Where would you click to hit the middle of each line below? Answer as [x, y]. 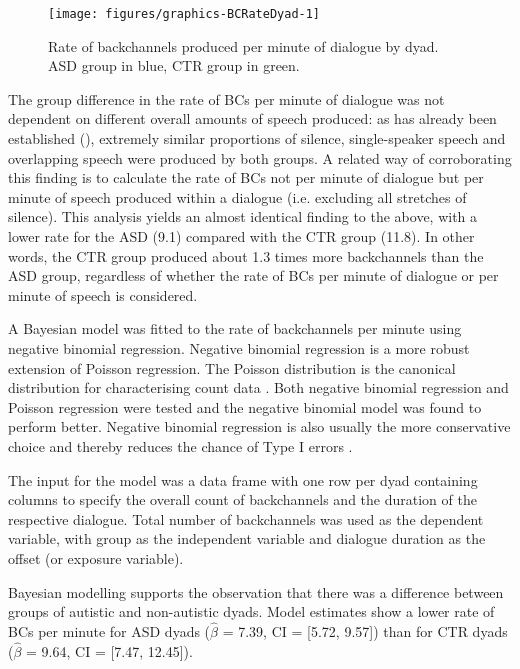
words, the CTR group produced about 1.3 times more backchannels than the [246, 255]
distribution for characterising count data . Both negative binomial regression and [258, 387]
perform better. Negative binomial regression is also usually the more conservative [259, 426]
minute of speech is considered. [103, 294]
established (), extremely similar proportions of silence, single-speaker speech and [257, 138]
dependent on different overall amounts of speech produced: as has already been [252, 118]
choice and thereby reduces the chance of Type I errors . [180, 445]
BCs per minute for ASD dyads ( [109, 630]
